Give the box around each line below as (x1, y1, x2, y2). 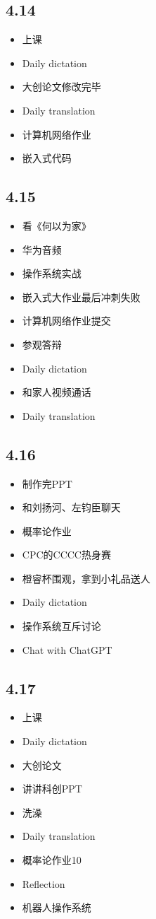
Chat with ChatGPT (22, 642, 112, 657)
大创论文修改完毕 (22, 79, 101, 94)
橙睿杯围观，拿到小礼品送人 (22, 570, 150, 585)
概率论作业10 (22, 853, 82, 867)
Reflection (22, 876, 65, 891)
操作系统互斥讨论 (22, 619, 101, 633)
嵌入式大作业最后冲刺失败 (22, 289, 141, 304)
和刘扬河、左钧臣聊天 (22, 500, 121, 515)
